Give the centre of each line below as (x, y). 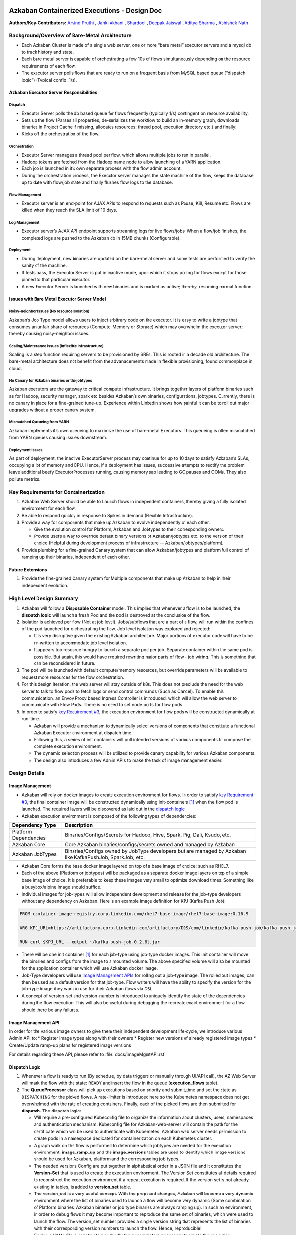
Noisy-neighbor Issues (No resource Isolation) (49, 311)
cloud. (16, 368)
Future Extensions (28, 570)
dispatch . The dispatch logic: (51, 1111)
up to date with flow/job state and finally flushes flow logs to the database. (97, 182)
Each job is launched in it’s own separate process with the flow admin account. (102, 168)
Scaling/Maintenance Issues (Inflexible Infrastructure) (56, 346)
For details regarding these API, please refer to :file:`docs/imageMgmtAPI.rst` (88, 1054)
